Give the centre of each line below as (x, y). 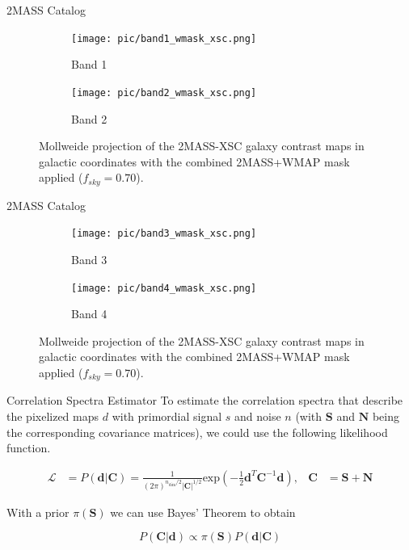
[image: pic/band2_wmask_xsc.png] (164, 92)
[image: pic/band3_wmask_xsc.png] (164, 234)
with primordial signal (167, 416)
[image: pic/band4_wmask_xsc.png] (164, 288)
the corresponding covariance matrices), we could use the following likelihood (197, 432)
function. (29, 448)
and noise (258, 416)
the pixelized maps (53, 416)
